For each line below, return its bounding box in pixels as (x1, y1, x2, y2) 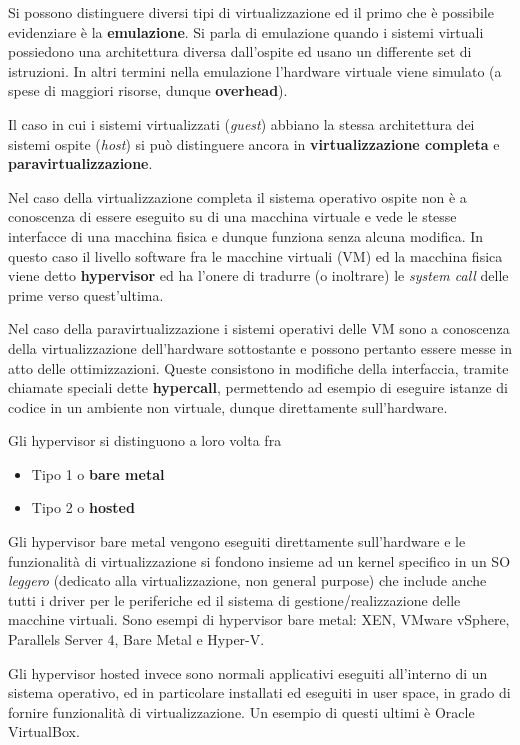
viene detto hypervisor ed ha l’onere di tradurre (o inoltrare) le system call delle (8, 265, 509, 286)
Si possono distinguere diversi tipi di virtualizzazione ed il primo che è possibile (8, 2, 494, 22)
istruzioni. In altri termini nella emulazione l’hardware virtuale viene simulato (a (8, 60, 502, 81)
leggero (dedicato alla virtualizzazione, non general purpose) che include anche (8, 570, 487, 591)
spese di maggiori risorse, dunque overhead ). (8, 80, 288, 101)
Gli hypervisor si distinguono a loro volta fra (8, 430, 282, 451)
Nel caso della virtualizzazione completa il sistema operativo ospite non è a (8, 186, 467, 207)
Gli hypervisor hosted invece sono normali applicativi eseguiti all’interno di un (8, 662, 488, 683)
